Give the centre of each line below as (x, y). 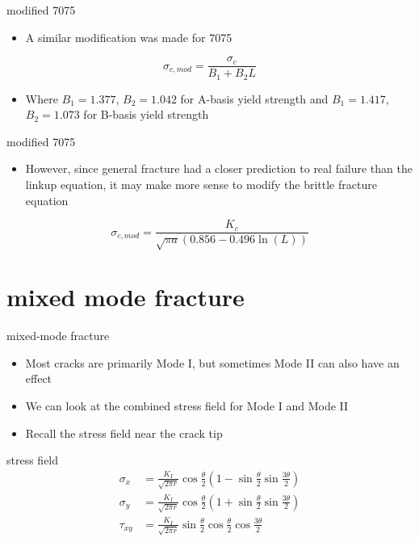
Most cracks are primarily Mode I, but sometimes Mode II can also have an (212, 362)
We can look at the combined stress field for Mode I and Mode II (187, 405)
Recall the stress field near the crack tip (124, 433)
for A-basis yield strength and (254, 98)
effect (39, 378)
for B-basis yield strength (146, 114)
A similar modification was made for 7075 (129, 37)
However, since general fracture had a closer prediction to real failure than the (219, 168)
